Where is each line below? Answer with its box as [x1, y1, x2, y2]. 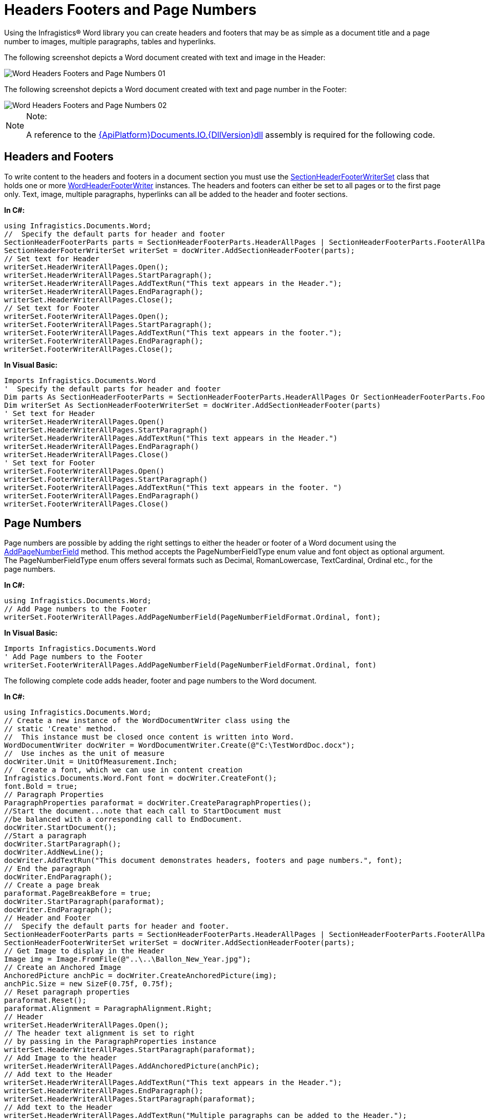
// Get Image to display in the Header [4, 947, 164, 955]
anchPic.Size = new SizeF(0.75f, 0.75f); [4, 980, 173, 988]
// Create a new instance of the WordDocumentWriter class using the [4, 716, 290, 725]
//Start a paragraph [4, 832, 87, 840]
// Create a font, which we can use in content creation [4, 766, 242, 774]
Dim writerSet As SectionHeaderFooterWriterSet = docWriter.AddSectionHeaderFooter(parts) [4, 401, 381, 409]
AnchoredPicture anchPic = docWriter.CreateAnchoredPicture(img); [4, 971, 277, 980]
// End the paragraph [4, 864, 91, 873]
